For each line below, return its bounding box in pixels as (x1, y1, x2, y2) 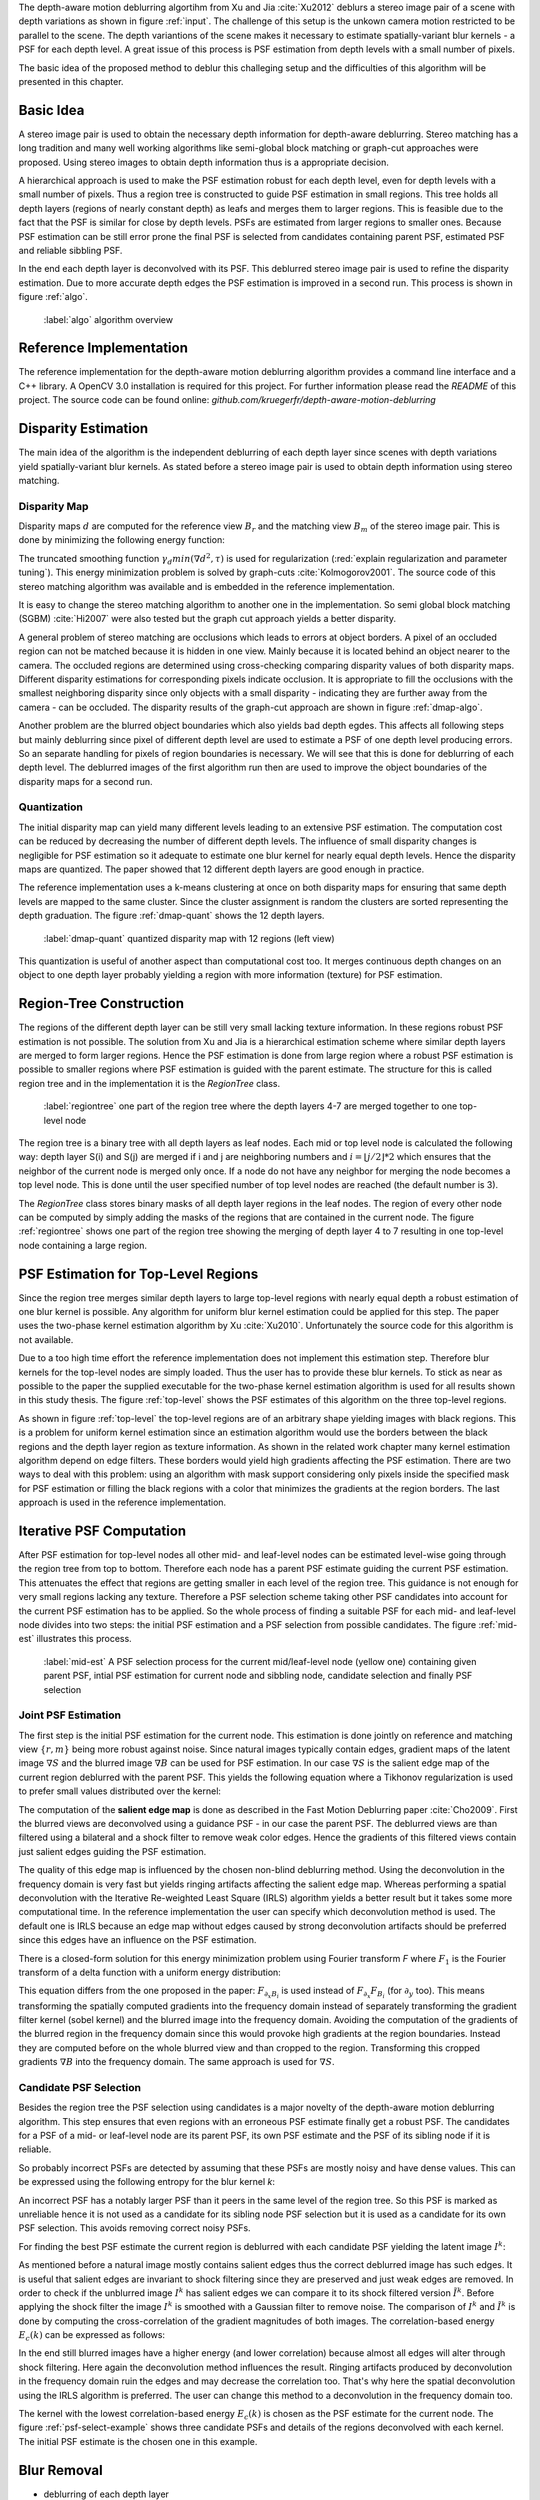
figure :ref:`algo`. (18, 291, 89, 303)
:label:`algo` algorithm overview (43, 313, 174, 325)
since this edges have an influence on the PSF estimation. (18, 1934, 257, 1946)
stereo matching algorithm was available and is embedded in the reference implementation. (18, 580, 395, 592)
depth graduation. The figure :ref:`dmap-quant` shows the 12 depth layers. (18, 910, 325, 922)
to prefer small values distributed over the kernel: (18, 1785, 222, 1797)
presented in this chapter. (18, 75, 124, 87)
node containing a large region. (18, 1239, 148, 1251)
